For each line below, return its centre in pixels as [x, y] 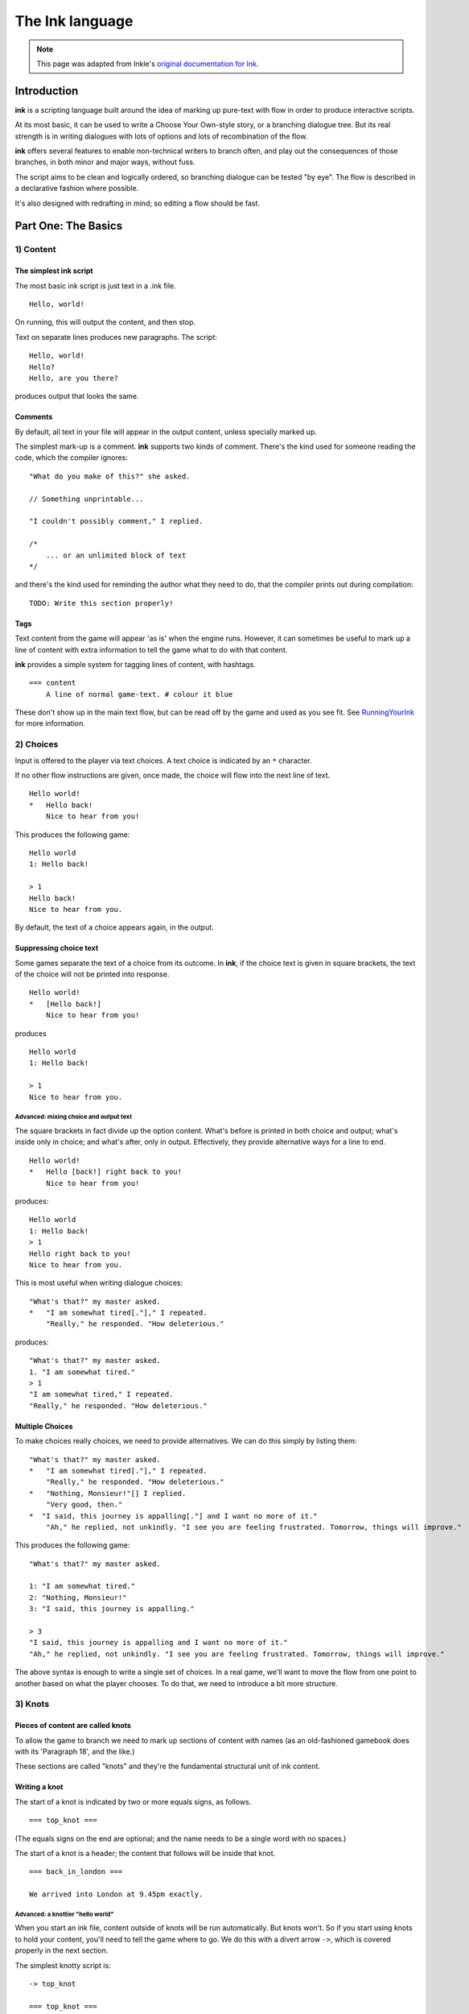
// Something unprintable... [86, 499]
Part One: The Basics [69, 226]
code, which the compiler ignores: [72, 458]
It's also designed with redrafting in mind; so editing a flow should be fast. [138, 203]
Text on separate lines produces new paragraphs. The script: [116, 337]
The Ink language [74, 21]
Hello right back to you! [80, 1254]
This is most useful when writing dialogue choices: [99, 1283]
